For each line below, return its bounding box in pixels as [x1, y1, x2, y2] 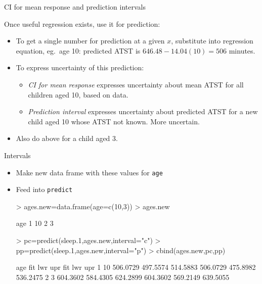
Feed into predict [16, 184, 73, 195]
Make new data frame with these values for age [16, 167, 163, 177]
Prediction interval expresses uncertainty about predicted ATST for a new [28, 106, 258, 117]
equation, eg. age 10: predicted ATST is [16, 45, 141, 56]
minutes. [229, 45, 255, 56]
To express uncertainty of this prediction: [16, 62, 144, 73]
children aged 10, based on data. [28, 89, 128, 100]
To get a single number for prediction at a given [16, 35, 165, 46]
